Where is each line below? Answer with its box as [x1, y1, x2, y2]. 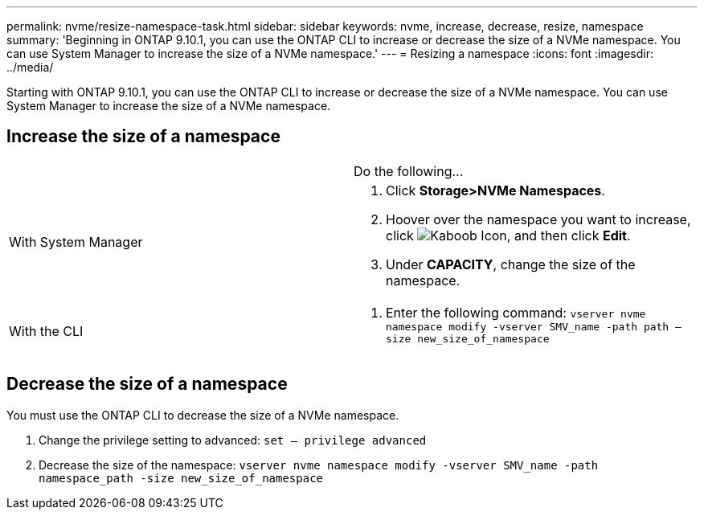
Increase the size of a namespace [6, 126, 280, 147]
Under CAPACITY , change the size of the [386, 256, 636, 272]
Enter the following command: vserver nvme [386, 304, 646, 321]
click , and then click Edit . [386, 227, 631, 244]
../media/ [6, 60, 54, 74]
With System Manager [9, 233, 143, 250]
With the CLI [9, 322, 84, 339]
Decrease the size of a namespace [6, 374, 288, 395]
